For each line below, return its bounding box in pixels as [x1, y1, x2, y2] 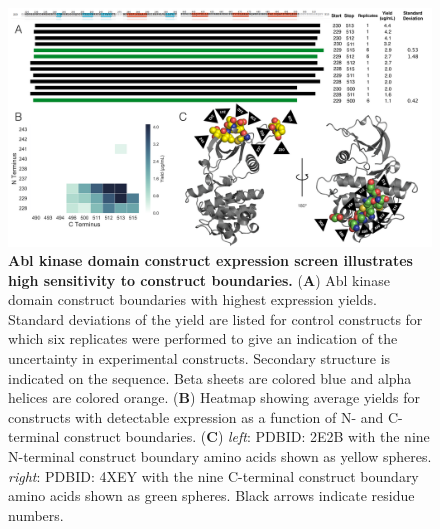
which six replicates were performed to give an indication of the [8, 328, 398, 349]
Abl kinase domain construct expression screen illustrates [8, 250, 413, 271]
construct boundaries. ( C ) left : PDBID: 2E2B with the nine [64, 426, 430, 447]
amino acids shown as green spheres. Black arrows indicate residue [8, 485, 415, 506]
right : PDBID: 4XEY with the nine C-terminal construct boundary [8, 465, 419, 486]
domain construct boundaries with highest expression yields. [8, 289, 377, 310]
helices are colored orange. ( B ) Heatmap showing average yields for [8, 387, 421, 408]
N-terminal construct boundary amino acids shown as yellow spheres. [8, 446, 432, 467]
